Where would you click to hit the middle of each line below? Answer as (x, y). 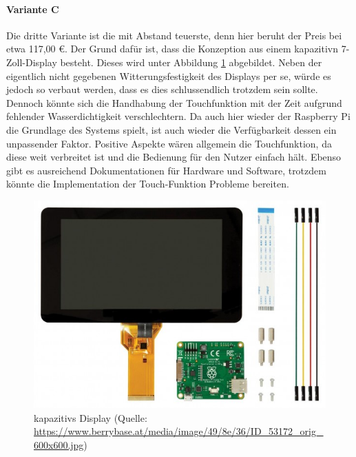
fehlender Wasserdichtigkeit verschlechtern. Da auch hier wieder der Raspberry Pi (178, 116)
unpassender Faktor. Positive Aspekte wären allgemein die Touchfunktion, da (169, 143)
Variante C (33, 9)
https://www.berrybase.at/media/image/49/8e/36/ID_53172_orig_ (179, 431)
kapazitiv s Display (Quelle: (91, 417)
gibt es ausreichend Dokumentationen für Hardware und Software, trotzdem (166, 170)
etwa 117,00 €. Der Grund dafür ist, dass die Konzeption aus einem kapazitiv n (172, 49)
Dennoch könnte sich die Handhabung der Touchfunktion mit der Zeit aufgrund (174, 102)
